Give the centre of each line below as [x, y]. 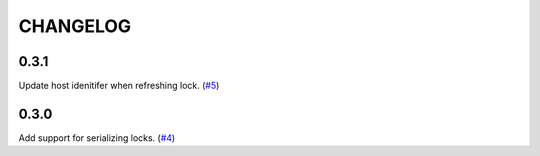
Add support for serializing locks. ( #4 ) [97, 137]
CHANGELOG [75, 26]
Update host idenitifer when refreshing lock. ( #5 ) [119, 86]
